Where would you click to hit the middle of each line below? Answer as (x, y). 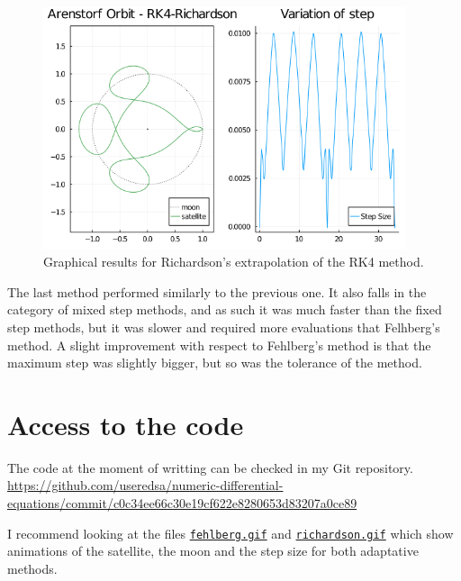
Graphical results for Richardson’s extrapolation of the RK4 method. (234, 262)
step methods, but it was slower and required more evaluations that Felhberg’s (224, 327)
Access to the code (126, 424)
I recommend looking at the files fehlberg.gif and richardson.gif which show (230, 533)
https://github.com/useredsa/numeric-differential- (145, 485)
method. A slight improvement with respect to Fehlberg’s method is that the (219, 345)
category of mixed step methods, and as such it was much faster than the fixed (225, 309)
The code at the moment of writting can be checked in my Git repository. (210, 467)
